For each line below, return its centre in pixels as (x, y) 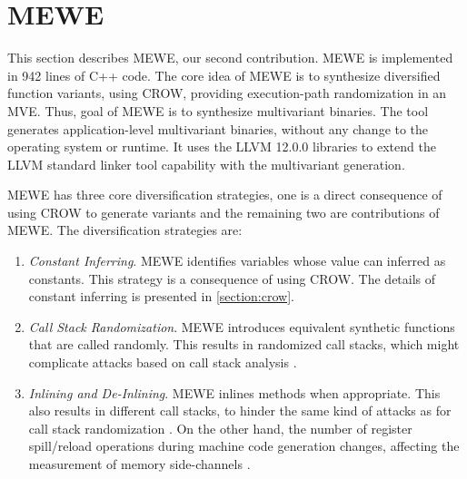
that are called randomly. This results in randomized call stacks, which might (244, 344)
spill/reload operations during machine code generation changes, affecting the (244, 446)
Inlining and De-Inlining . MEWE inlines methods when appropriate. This (234, 392)
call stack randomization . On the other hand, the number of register (220, 428)
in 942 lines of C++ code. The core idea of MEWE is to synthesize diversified (224, 75)
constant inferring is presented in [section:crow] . (161, 296)
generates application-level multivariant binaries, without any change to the (218, 128)
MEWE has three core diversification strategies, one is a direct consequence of (225, 195)
